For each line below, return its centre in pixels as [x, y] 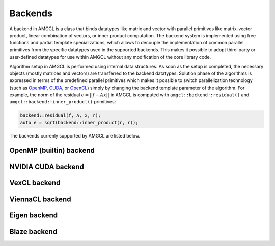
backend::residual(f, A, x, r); [61, 115]
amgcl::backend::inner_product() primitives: [63, 102]
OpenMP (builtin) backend [52, 150]
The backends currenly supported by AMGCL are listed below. [75, 135]
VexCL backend [35, 183]
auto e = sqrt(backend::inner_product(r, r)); [79, 122]
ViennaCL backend [40, 199]
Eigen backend [34, 215]
